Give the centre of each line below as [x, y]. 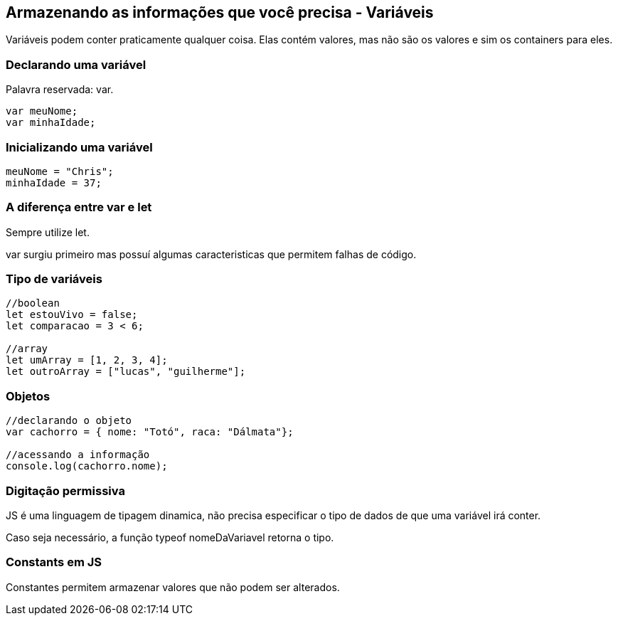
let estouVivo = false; [72, 315]
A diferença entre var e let [79, 207]
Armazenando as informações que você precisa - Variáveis [220, 12]
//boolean [33, 303]
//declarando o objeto [69, 421]
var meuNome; [42, 111]
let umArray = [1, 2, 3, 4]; [87, 360]
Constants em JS [54, 562]
